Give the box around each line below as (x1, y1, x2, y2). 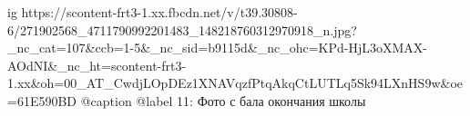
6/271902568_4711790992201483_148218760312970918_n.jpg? (7, 20, 357, 39)
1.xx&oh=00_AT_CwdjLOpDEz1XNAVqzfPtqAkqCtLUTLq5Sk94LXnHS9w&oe (7, 73, 463, 92)
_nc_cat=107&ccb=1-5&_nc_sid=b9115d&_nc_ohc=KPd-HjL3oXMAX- (7, 38, 427, 57)
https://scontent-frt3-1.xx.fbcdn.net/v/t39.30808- (21, 3, 298, 21)
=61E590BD (7, 91, 77, 110)
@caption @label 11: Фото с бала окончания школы (80, 91, 366, 110)
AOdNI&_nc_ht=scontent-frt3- (7, 55, 187, 74)
